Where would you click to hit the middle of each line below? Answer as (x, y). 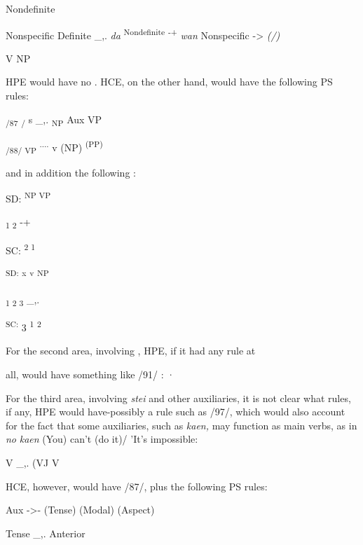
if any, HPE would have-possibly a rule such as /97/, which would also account (176, 412)
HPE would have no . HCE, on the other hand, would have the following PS (169, 82)
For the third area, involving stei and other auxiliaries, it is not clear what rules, (178, 398)
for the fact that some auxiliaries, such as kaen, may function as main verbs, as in (181, 425)
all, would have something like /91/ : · (90, 374)
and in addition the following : (71, 172)
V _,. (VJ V (33, 462)
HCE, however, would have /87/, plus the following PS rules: (137, 486)
